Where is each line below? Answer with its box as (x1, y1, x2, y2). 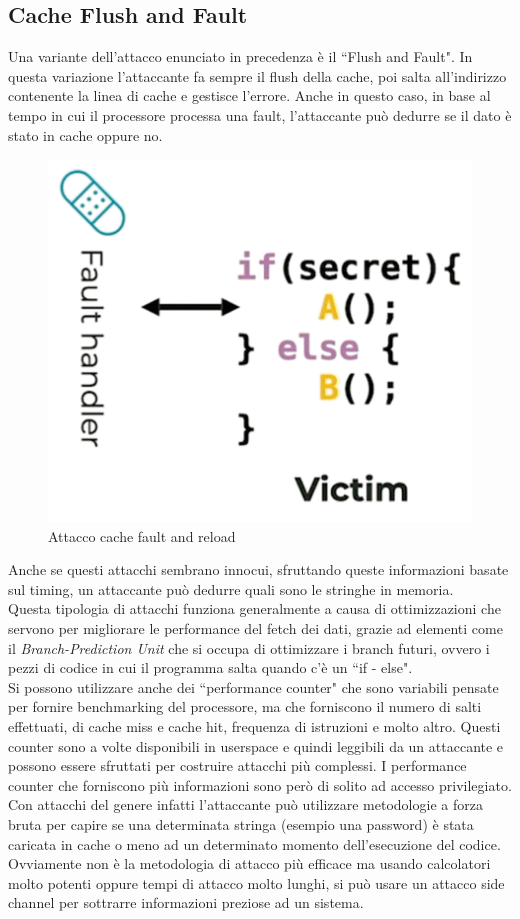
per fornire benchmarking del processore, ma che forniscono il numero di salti (8, 696, 482, 717)
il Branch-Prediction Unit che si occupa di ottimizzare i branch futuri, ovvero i (8, 637, 490, 658)
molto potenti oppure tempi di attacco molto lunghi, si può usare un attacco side (8, 872, 505, 893)
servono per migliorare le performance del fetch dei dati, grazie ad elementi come (8, 618, 503, 638)
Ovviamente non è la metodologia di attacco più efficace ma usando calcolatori (8, 853, 491, 874)
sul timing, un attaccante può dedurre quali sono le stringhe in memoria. (8, 578, 454, 599)
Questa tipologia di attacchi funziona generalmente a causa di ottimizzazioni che (8, 598, 501, 619)
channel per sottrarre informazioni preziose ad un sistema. (8, 892, 364, 913)
